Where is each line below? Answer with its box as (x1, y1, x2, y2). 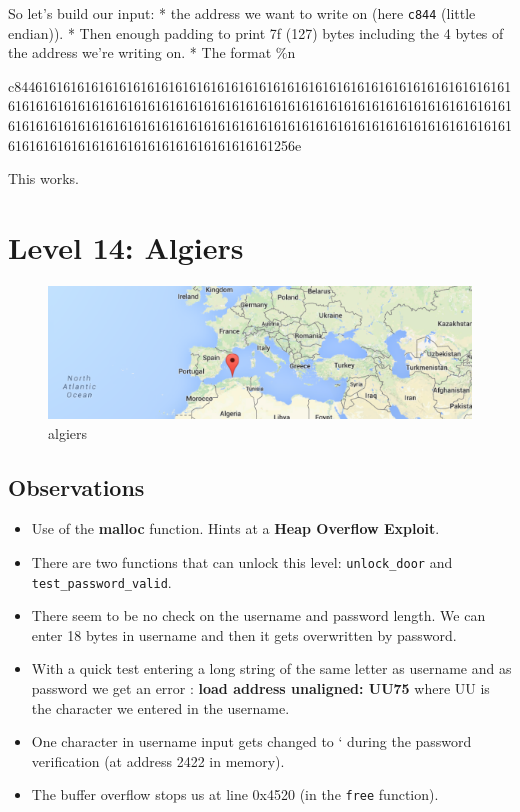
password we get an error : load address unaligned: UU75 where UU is (31, 678, 490, 699)
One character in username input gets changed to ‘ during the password (31, 731, 472, 752)
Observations (8, 471, 145, 502)
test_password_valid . (31, 571, 172, 592)
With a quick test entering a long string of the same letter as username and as (31, 658, 512, 679)
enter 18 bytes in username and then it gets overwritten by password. (31, 624, 457, 645)
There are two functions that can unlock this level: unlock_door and (31, 551, 453, 572)
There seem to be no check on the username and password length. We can (31, 605, 486, 626)
